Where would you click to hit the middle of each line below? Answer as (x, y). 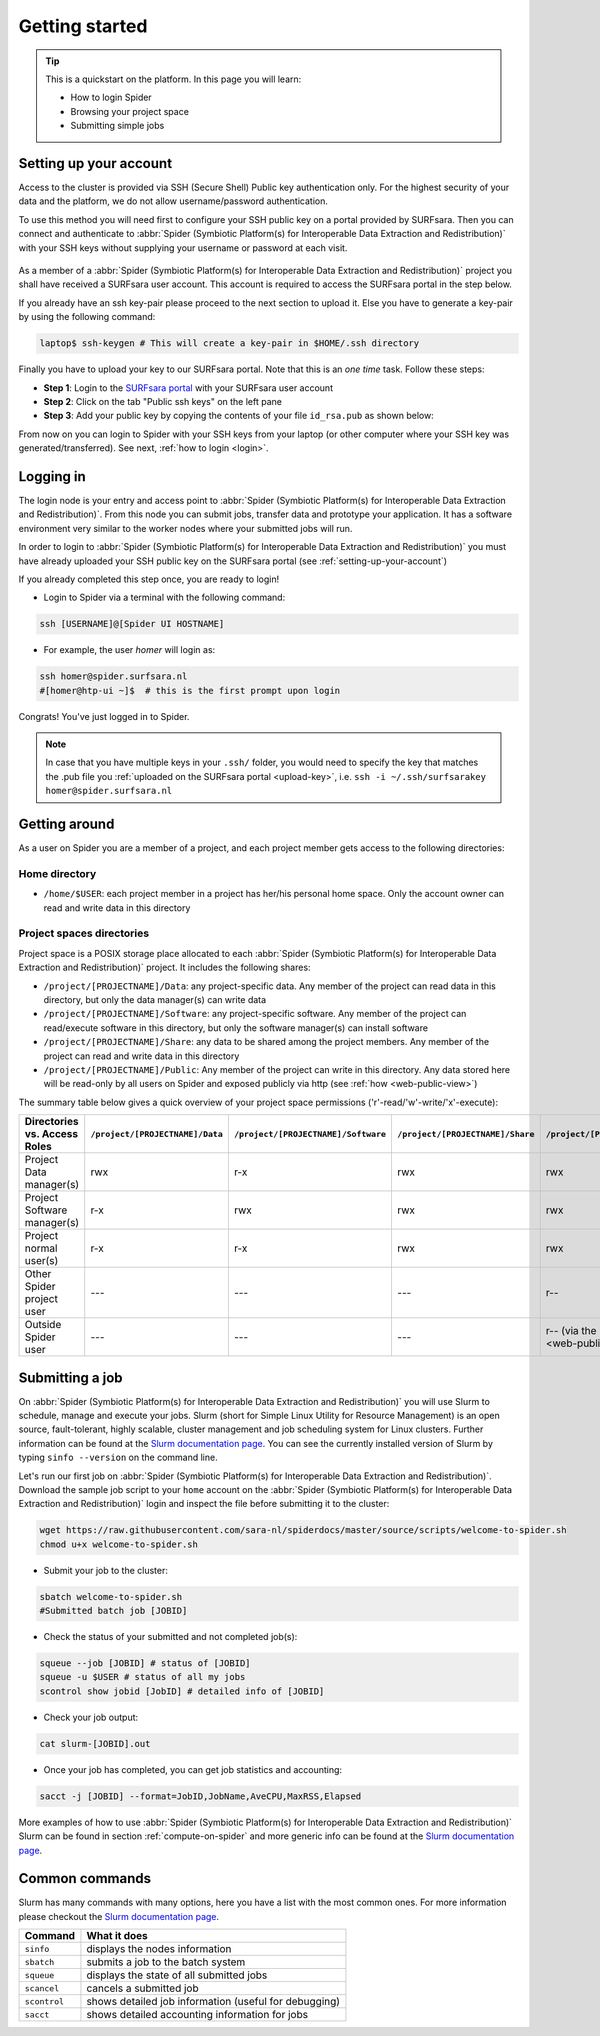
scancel (42, 1988)
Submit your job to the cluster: (106, 1570)
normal (41, 1248)
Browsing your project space (130, 111)
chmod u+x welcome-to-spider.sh (119, 1544)
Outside (43, 1325)
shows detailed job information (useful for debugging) (213, 2002)
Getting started (83, 26)
